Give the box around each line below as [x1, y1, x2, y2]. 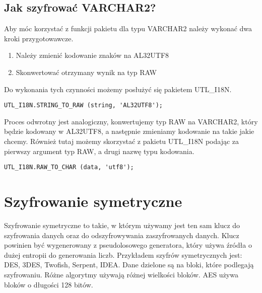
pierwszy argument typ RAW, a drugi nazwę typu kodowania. [4, 145, 194, 156]
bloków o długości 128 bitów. [4, 279, 93, 289]
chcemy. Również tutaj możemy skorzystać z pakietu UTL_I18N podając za [4, 136, 239, 146]
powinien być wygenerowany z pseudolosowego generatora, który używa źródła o [4, 240, 252, 250]
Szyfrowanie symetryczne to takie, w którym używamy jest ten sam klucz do [4, 219, 240, 230]
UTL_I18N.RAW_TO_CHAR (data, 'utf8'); [4, 164, 134, 171]
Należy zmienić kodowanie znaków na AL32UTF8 [16, 50, 169, 60]
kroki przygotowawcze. [4, 33, 74, 43]
